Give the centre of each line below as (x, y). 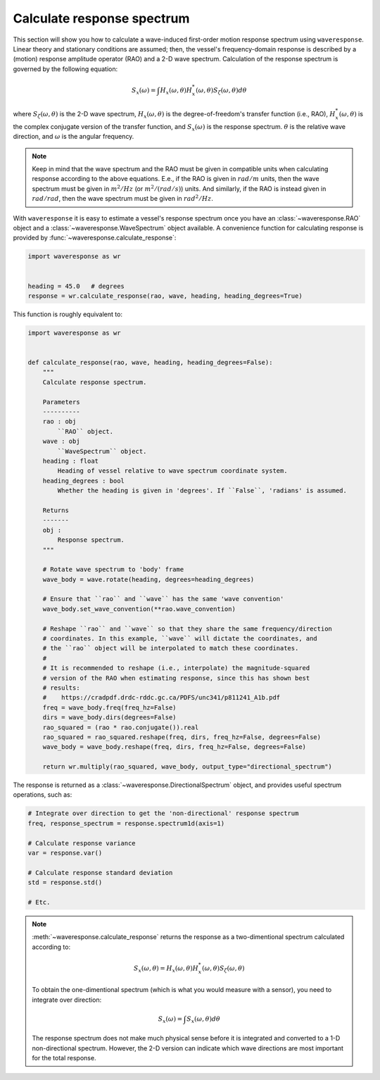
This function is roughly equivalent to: (68, 314)
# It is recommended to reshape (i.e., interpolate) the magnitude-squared (176, 668)
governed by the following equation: (65, 69)
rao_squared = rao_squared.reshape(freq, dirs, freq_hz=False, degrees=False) (182, 737)
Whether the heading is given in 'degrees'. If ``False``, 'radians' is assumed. (202, 491)
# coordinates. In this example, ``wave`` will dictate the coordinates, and (180, 639)
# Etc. (39, 902)
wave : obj (61, 441)
